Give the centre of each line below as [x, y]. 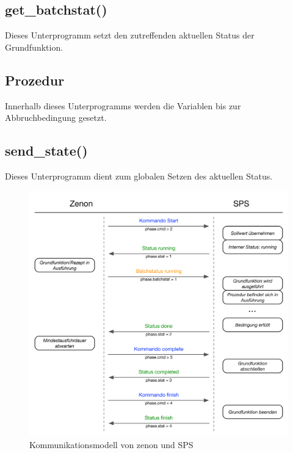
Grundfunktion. [34, 47]
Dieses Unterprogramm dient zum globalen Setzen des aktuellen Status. [139, 176]
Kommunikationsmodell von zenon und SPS [111, 445]
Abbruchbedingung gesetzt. [56, 118]
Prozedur [35, 80]
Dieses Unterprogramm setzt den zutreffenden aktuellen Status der [130, 35]
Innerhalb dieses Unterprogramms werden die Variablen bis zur [123, 105]
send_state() [46, 150]
